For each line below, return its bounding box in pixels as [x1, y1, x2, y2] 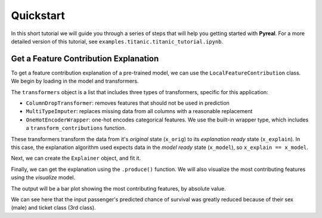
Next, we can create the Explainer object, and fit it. [11, 155, 141, 162]
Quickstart [11, 9, 66, 22]
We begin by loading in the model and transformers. [11, 77, 139, 85]
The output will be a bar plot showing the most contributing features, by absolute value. [11, 185, 226, 192]
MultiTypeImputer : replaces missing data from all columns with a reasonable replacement [26, 108, 253, 115]
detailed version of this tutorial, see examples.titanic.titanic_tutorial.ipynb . [11, 38, 224, 45]
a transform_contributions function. [26, 124, 126, 132]
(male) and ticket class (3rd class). [11, 204, 96, 211]
